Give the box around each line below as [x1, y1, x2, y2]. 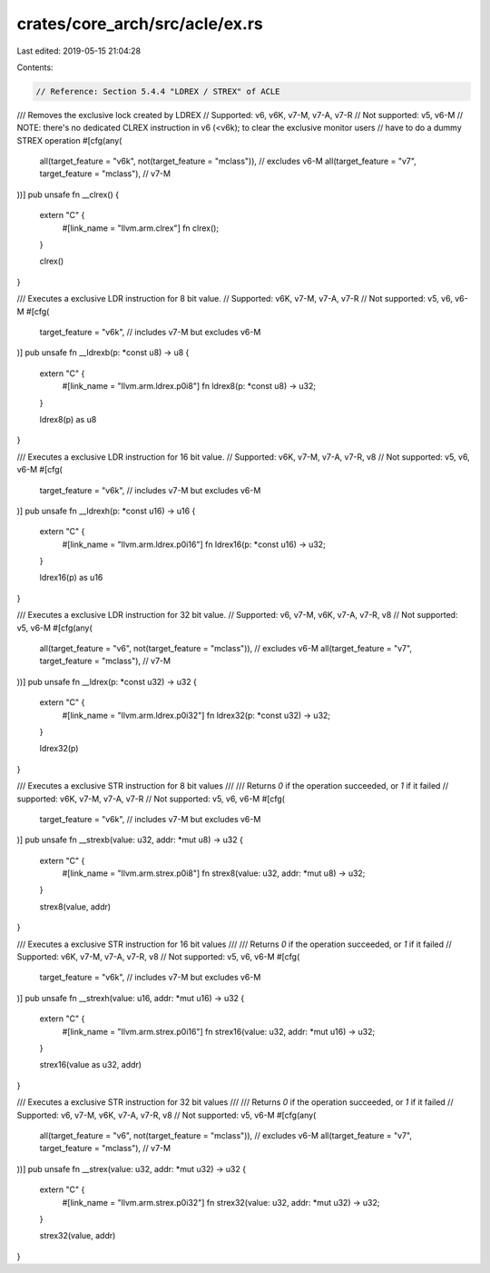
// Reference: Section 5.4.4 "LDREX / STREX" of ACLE [35, 86, 280, 96]
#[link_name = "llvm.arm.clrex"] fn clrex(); [62, 223, 220, 234]
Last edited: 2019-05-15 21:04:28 [16, 45, 142, 56]
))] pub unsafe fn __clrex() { [16, 189, 120, 200]
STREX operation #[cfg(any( [16, 134, 122, 145]
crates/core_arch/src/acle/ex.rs [16, 14, 263, 34]
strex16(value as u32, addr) [39, 1059, 142, 1070]
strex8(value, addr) [39, 900, 112, 912]
